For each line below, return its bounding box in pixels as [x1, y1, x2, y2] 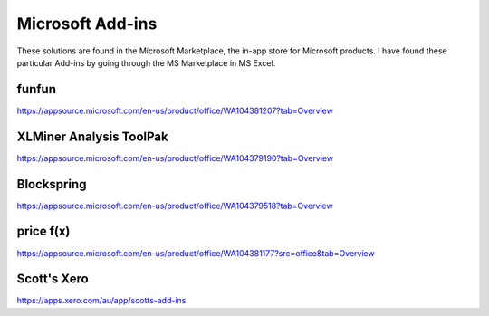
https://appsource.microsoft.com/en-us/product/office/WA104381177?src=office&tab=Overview [16, 247, 375, 258]
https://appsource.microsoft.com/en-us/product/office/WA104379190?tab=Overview [16, 152, 334, 163]
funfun [16, 81, 57, 97]
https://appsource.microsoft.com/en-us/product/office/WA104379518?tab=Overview [16, 200, 334, 211]
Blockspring [16, 177, 87, 192]
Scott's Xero [16, 272, 90, 287]
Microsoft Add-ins [16, 14, 158, 34]
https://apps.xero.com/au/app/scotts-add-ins [16, 295, 187, 306]
